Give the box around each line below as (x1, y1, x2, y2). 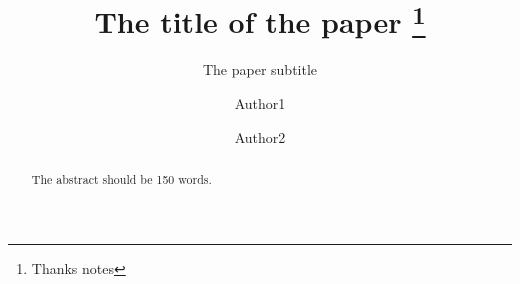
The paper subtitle (202, 59, 318, 80)
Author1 (234, 93, 286, 114)
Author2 (234, 126, 286, 147)
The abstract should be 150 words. (31, 171, 212, 188)
